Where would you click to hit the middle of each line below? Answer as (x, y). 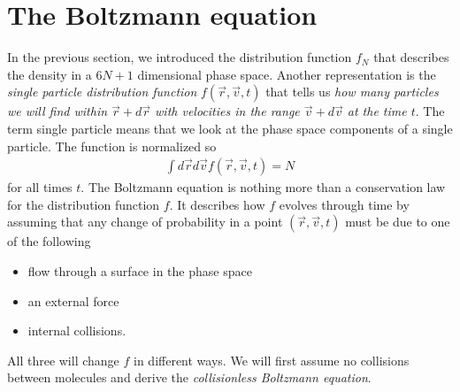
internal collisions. (77, 331)
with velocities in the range (227, 111)
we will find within (57, 111)
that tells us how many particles (352, 92)
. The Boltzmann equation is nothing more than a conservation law (263, 187)
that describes (411, 57)
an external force (73, 300)
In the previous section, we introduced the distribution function (180, 57)
